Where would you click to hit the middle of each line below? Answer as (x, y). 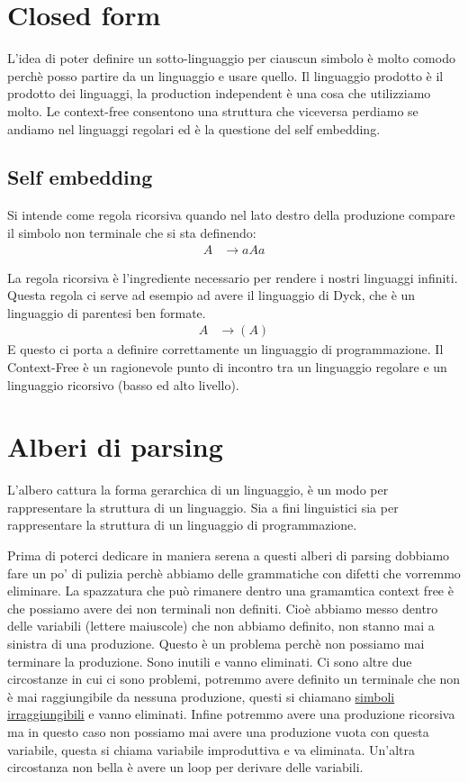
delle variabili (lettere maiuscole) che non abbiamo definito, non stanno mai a (221, 626)
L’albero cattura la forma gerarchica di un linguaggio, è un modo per (198, 490)
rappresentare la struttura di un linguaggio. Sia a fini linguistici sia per (203, 507)
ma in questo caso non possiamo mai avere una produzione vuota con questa (218, 731)
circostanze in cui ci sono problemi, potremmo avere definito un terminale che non (234, 679)
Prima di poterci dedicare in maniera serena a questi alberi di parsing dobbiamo (229, 555)
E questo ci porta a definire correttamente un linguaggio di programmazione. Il (225, 349)
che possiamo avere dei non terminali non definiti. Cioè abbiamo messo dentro (223, 608)
